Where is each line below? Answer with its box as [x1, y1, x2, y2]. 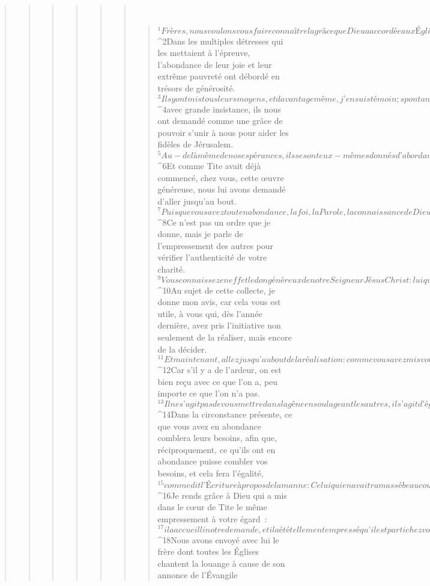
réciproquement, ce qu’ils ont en [157, 443, 276, 455]
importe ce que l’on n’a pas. [157, 387, 261, 399]
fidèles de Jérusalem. [157, 138, 234, 150]
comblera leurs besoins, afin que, [157, 431, 277, 444]
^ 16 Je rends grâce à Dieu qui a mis [157, 489, 287, 501]
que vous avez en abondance [157, 419, 261, 432]
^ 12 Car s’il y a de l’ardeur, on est [157, 363, 282, 376]
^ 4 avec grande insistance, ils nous [157, 102, 281, 115]
